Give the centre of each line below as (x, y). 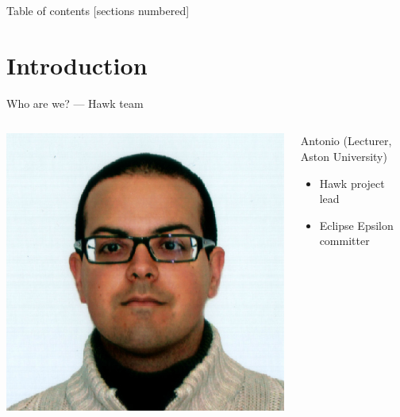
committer (344, 241)
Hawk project (352, 183)
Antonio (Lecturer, (346, 141)
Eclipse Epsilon (356, 225)
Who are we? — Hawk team (75, 103)
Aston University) (344, 156)
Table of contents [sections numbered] (98, 10)
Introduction (77, 65)
